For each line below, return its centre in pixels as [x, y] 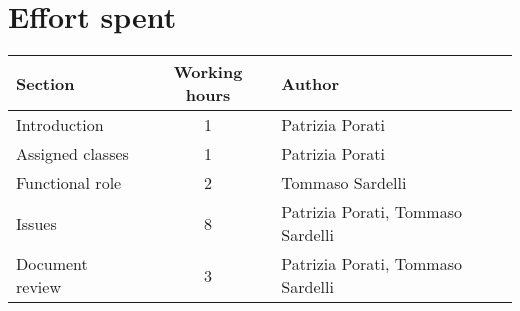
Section [45, 83]
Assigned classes [72, 154]
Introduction [60, 125]
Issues [36, 223]
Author [310, 83]
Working [208, 72]
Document [52, 264]
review [38, 287]
